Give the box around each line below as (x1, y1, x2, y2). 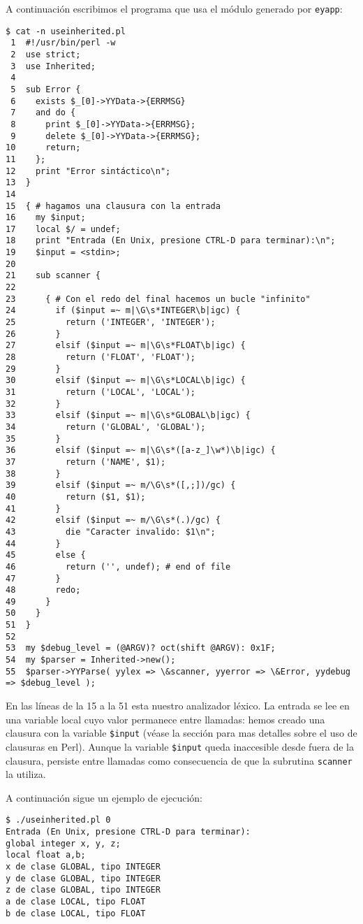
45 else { (6, 550, 86, 561)
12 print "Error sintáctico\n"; (6, 166, 171, 176)
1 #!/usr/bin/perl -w (10, 38, 116, 48)
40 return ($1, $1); (6, 491, 146, 502)
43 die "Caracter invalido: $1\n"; (6, 526, 216, 537)
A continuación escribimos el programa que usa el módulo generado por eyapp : (6, 1, 343, 15)
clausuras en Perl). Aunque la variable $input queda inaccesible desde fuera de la (6, 739, 354, 753)
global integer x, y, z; (6, 838, 121, 849)
